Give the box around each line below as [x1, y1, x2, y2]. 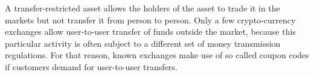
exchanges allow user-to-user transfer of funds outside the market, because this [5, 25, 296, 38]
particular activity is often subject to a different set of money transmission [5, 37, 281, 49]
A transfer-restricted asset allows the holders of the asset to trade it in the [5, 2, 280, 14]
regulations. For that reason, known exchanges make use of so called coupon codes [5, 49, 309, 61]
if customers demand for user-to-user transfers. [5, 60, 178, 73]
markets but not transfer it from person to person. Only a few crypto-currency [5, 13, 296, 26]
